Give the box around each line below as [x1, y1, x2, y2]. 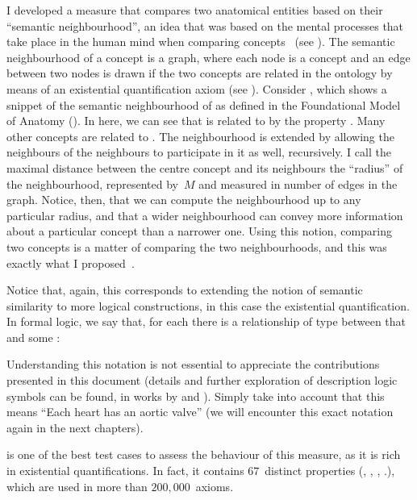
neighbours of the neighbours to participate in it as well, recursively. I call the [6, 144, 391, 160]
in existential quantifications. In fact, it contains [6, 462, 244, 479]
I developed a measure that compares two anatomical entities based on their [6, 2, 383, 18]
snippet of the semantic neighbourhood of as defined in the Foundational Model [6, 96, 401, 113]
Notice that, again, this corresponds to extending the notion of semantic [6, 281, 363, 298]
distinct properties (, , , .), [265, 462, 395, 479]
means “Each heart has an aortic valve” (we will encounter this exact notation [6, 403, 394, 420]
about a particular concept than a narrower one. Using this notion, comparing [6, 223, 392, 240]
